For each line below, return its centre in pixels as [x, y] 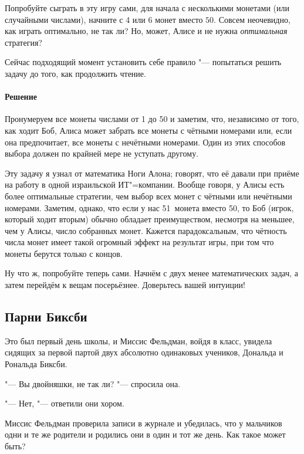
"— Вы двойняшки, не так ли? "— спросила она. [93, 383]
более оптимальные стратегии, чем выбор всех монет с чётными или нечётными [148, 196]
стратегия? [23, 42]
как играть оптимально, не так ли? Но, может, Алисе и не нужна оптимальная [146, 31]
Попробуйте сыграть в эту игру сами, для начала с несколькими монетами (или [147, 8]
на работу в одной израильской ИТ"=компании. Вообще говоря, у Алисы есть [145, 184]
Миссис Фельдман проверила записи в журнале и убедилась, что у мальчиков [143, 423]
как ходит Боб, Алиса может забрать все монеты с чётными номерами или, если [148, 130]
